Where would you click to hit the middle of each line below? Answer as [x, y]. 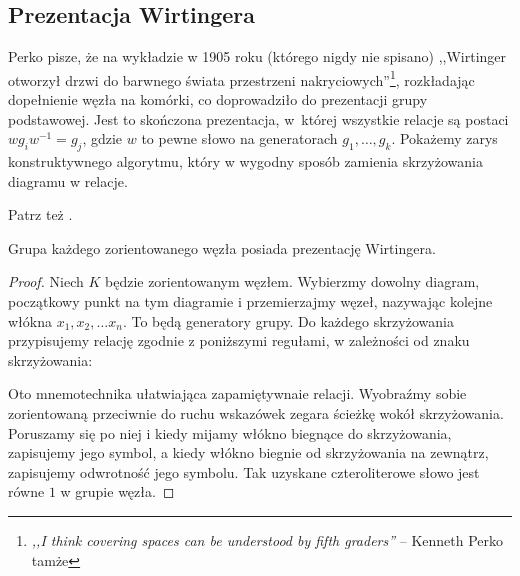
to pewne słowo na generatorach [239, 138]
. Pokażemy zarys [444, 138]
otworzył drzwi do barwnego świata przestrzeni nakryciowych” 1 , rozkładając [241, 78]
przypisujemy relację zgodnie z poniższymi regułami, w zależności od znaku [239, 340]
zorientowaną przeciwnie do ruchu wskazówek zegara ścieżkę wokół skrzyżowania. [256, 412]
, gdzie [102, 138]
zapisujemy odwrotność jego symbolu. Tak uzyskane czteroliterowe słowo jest [244, 471]
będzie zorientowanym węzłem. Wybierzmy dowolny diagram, [292, 281]
